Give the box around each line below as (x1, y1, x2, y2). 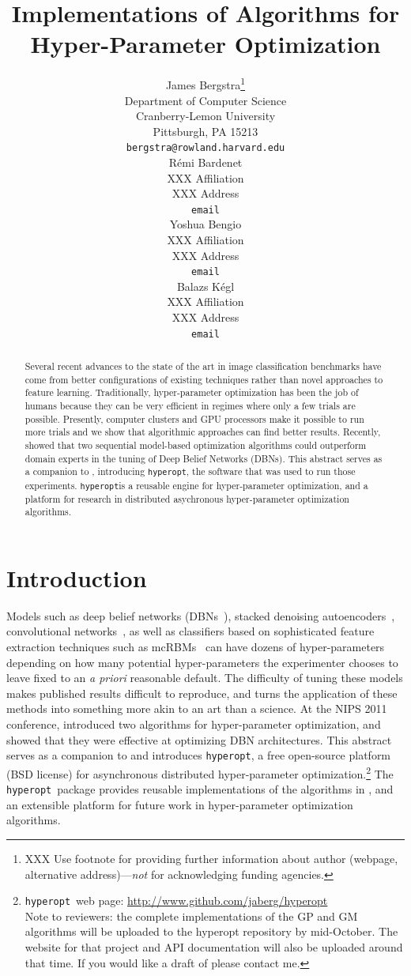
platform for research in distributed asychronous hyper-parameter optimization (25, 492, 349, 505)
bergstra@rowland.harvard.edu (126, 142, 285, 154)
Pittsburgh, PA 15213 (153, 122, 258, 139)
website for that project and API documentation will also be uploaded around (25, 939, 403, 955)
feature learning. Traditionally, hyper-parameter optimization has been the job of (25, 386, 359, 399)
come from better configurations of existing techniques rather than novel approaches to (25, 372, 383, 386)
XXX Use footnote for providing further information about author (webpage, (25, 850, 398, 866)
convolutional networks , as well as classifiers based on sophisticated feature (6, 623, 375, 639)
